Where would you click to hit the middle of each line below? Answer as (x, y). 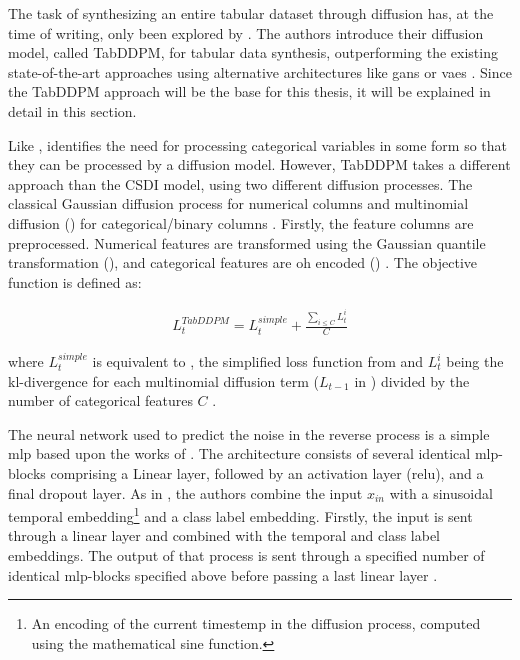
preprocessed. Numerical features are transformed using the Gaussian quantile (247, 242)
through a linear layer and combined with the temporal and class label (224, 535)
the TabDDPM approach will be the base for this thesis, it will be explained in (249, 91)
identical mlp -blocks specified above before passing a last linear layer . (223, 574)
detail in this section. (72, 110)
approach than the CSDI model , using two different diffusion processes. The (240, 183)
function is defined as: (75, 281)
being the (475, 361)
